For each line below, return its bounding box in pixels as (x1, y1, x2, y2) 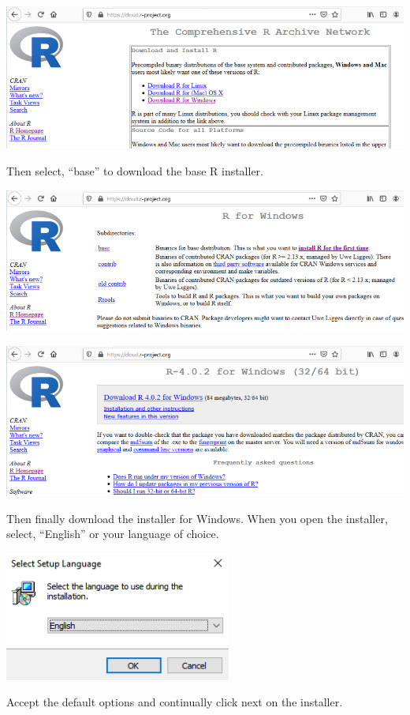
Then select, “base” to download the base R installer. (6, 163, 264, 179)
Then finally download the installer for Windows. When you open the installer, (6, 510, 388, 526)
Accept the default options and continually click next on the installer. (6, 694, 343, 710)
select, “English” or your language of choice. (6, 525, 219, 542)
